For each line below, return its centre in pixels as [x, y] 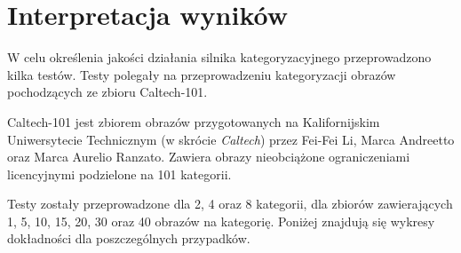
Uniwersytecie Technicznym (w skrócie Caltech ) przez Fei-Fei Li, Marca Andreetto [231, 139]
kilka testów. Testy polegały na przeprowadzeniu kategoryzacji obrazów [202, 74]
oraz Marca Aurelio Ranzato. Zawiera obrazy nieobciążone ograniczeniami [209, 157]
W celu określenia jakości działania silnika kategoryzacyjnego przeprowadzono [219, 57]
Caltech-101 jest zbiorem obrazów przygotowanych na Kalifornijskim [194, 121]
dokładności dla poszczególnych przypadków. [129, 238]
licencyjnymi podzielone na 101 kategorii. [119, 174]
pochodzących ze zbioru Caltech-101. [107, 92]
